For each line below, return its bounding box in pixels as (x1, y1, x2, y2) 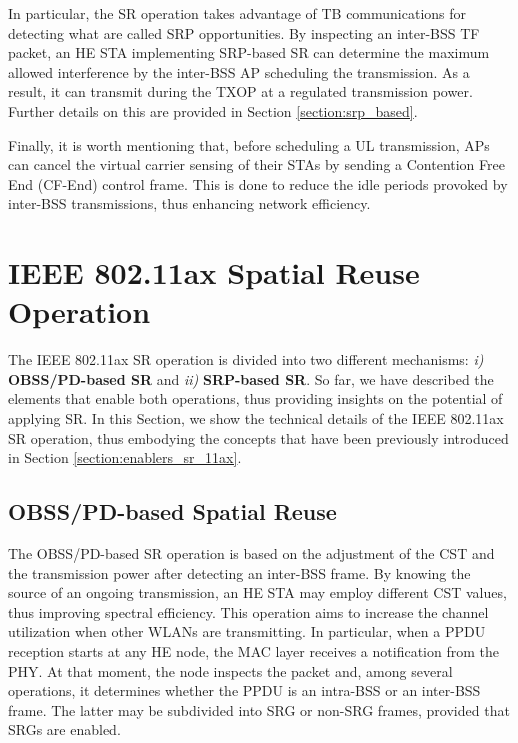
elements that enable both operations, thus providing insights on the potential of (8, 388, 503, 409)
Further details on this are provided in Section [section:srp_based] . (8, 100, 418, 121)
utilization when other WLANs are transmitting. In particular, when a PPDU (8, 621, 486, 642)
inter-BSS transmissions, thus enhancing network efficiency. (8, 193, 371, 214)
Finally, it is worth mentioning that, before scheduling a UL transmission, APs (8, 134, 490, 155)
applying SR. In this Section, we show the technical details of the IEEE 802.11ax (8, 408, 504, 429)
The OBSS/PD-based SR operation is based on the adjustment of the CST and (8, 543, 495, 564)
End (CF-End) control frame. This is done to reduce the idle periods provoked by (8, 173, 508, 194)
